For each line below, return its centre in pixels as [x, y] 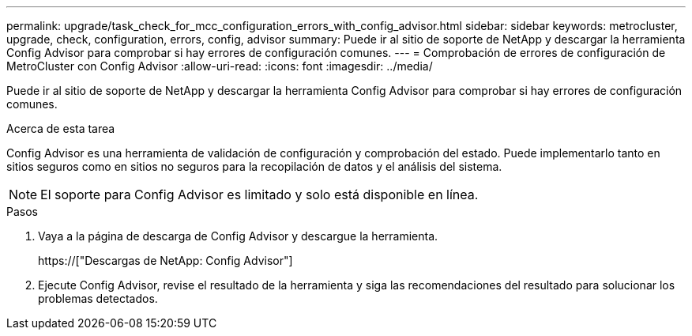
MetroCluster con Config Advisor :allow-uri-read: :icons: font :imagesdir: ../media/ [220, 66]
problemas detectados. [98, 298]
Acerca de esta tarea [61, 128]
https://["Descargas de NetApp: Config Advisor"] [165, 260]
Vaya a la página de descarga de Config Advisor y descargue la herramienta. [238, 236]
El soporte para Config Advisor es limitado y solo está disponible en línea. [259, 194]
